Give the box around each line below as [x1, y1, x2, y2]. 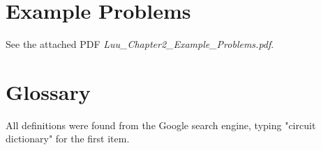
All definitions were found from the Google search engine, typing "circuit [6, 117, 316, 132]
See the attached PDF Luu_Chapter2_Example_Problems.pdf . [6, 37, 274, 51]
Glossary [6, 77, 91, 106]
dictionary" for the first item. [6, 131, 130, 146]
